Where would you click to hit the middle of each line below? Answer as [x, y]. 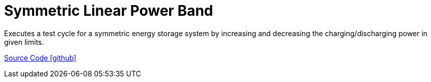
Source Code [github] [40, 58]
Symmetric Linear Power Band [109, 11]
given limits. [24, 42]
